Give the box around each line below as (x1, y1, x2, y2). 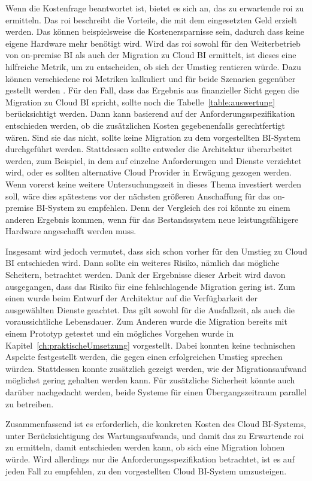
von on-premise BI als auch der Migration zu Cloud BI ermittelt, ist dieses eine (5, 49, 296, 61)
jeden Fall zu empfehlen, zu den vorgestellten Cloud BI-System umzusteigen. (5, 464, 287, 477)
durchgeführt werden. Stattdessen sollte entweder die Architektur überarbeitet (5, 143, 293, 155)
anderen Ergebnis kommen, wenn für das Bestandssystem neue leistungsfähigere (5, 213, 299, 225)
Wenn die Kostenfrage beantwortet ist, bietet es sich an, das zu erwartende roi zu (5, 2, 304, 14)
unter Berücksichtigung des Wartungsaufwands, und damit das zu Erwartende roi (5, 429, 304, 441)
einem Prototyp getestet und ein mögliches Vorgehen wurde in (5, 327, 234, 340)
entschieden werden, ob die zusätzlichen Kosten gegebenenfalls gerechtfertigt (5, 119, 286, 131)
